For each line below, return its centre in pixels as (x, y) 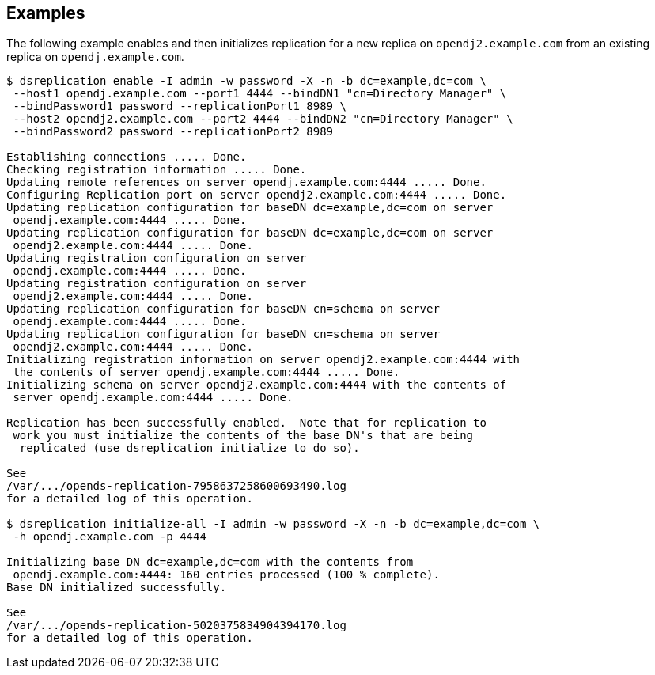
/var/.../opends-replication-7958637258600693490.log (176, 486)
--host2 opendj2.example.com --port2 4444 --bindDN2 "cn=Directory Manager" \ (263, 119)
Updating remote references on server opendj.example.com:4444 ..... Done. (246, 182)
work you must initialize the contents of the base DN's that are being (243, 436)
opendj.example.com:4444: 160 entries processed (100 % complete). (226, 575)
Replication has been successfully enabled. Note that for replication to (246, 423)
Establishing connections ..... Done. (127, 157)
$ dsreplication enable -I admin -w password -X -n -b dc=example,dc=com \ (246, 81)
